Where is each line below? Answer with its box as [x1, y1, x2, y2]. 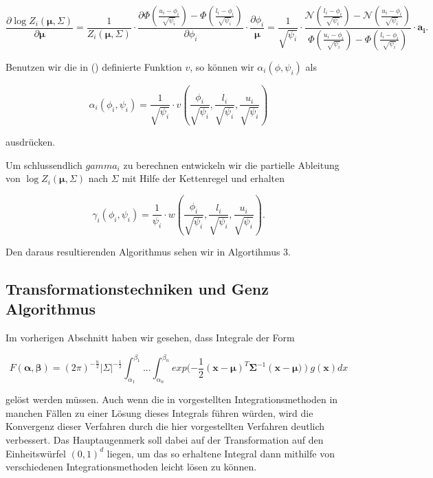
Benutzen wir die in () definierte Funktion [5, 59, 182, 73]
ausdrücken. [5, 134, 56, 148]
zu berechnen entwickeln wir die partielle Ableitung [123, 157, 340, 172]
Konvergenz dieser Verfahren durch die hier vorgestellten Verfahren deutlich [5, 419, 325, 433]
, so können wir [190, 59, 254, 73]
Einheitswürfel [5, 446, 66, 460]
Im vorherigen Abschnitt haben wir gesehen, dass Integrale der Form [5, 330, 295, 344]
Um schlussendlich [5, 157, 82, 172]
